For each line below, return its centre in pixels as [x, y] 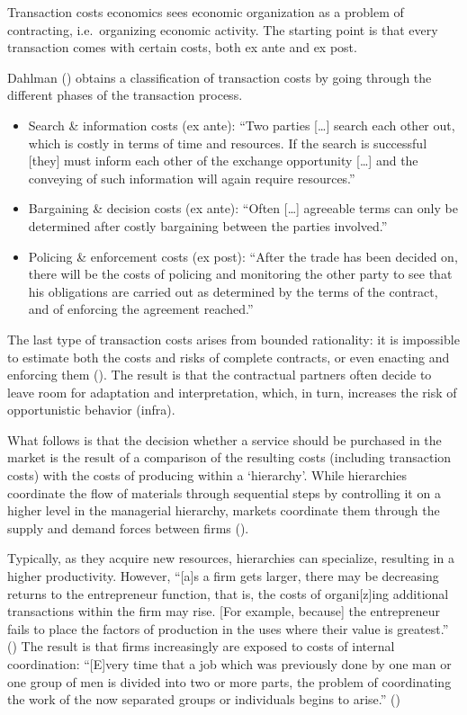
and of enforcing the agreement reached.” [141, 309]
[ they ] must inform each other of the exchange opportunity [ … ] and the [223, 161]
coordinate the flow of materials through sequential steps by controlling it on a [224, 492]
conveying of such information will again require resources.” [192, 178]
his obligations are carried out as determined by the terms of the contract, [233, 291]
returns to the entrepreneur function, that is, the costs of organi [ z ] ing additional [228, 593]
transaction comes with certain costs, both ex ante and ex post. [182, 47]
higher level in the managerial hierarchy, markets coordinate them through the [224, 510]
